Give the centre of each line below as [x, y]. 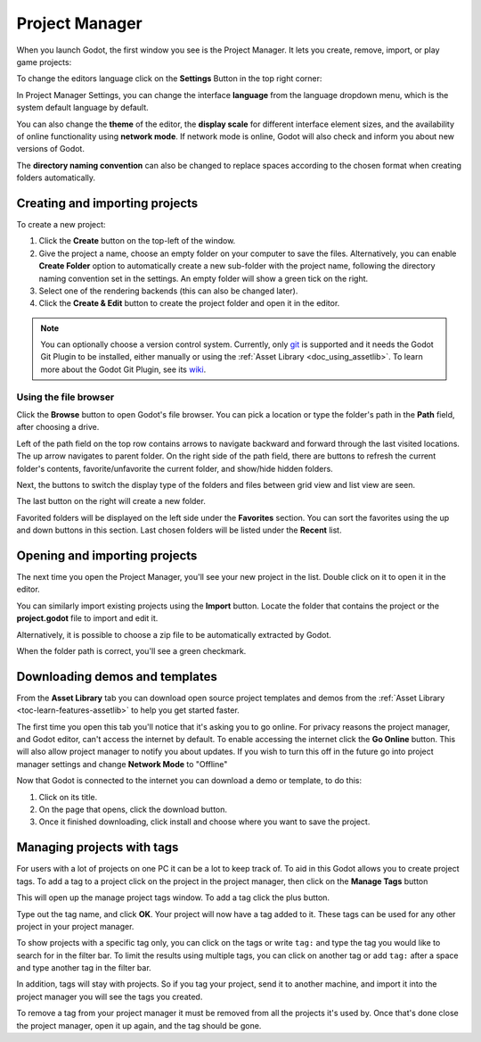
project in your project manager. [75, 926]
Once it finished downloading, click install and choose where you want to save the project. [204, 822]
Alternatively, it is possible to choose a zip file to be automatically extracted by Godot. [174, 634]
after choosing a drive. [58, 427]
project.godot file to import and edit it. [87, 618]
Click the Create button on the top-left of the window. [137, 241]
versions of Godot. [50, 149]
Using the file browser [65, 397]
